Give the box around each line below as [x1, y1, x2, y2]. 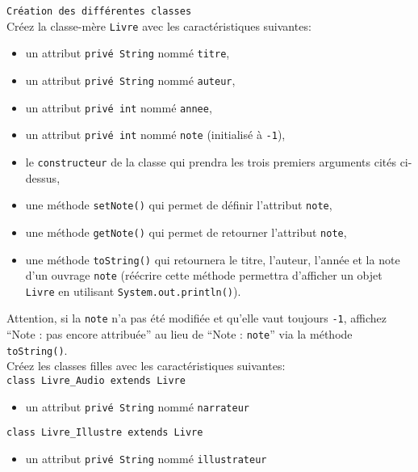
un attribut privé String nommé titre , [25, 44, 230, 61]
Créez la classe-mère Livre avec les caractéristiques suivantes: [6, 17, 311, 34]
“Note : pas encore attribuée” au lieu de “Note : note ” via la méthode [6, 326, 353, 343]
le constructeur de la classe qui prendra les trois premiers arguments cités [25, 153, 396, 170]
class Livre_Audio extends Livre [6, 375, 186, 387]
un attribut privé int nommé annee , [25, 99, 212, 116]
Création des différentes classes [6, 6, 192, 17]
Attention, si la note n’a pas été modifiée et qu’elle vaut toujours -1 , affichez [6, 310, 387, 327]
